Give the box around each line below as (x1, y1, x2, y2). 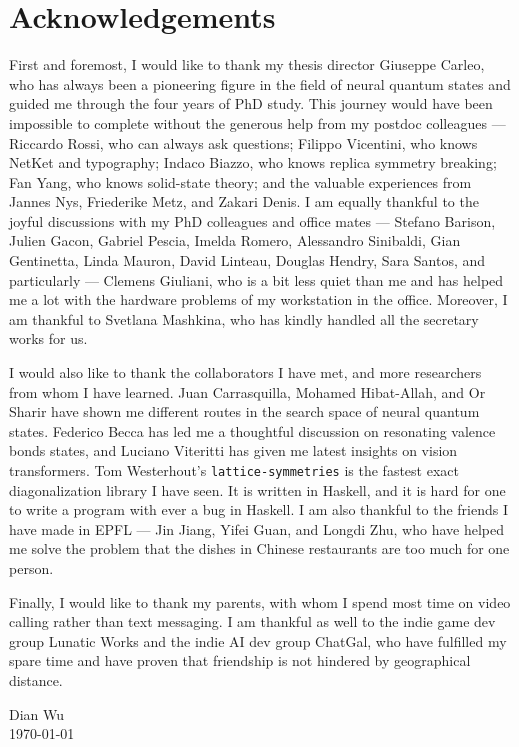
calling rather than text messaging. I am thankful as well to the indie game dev (9, 611, 496, 632)
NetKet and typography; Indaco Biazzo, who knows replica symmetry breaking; (9, 152, 497, 173)
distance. (9, 670, 63, 690)
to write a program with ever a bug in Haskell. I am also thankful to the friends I (9, 499, 508, 520)
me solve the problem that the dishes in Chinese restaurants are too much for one (9, 538, 510, 559)
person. (9, 558, 54, 579)
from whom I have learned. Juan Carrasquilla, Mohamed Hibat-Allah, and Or (9, 381, 486, 402)
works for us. (9, 328, 88, 349)
